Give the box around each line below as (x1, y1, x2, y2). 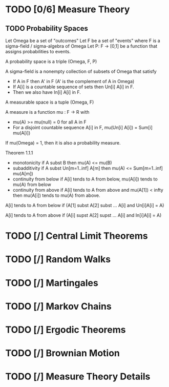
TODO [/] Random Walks (5, 254, 111, 265)
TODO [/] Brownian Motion (5, 348, 120, 359)
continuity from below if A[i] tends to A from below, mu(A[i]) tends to (12, 176, 158, 182)
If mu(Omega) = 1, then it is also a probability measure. (5, 140, 121, 146)
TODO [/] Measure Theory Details (5, 371, 151, 382)
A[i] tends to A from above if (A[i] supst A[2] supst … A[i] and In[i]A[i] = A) (5, 212, 162, 218)
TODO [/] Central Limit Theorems (5, 230, 149, 242)
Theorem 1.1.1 (5, 150, 33, 156)
